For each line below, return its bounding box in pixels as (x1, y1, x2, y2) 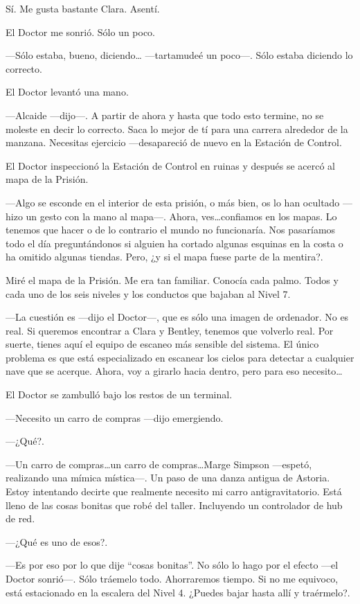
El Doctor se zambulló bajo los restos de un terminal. (6, 387, 233, 402)
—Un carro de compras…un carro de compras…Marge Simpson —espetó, (6, 456, 312, 471)
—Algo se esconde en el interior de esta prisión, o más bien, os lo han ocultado (6, 195, 340, 209)
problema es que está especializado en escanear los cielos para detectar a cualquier (6, 350, 354, 364)
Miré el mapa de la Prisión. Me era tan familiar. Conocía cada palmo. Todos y (6, 272, 339, 287)
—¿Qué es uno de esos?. (6, 534, 108, 549)
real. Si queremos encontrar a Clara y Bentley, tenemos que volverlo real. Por (6, 323, 334, 337)
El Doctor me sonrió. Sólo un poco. (6, 24, 156, 39)
